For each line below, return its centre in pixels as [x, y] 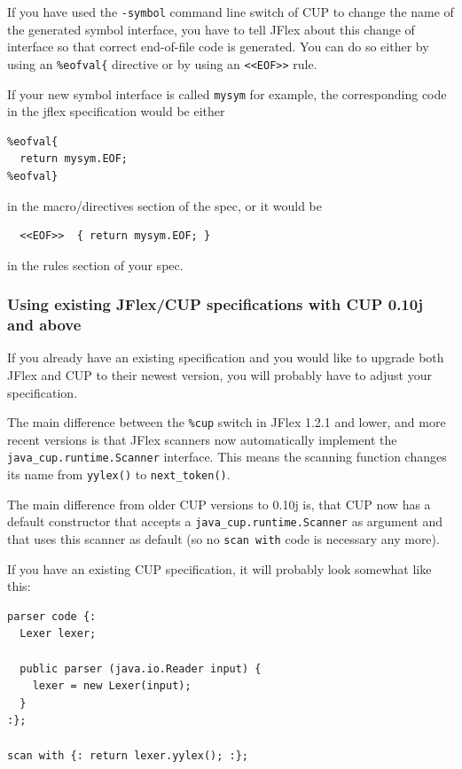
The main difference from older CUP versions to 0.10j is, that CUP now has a [219, 504]
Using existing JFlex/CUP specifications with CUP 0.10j [215, 304]
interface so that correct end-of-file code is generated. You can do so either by [218, 47]
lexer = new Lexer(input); [112, 686]
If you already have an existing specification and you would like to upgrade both [226, 357]
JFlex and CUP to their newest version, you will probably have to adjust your [219, 375]
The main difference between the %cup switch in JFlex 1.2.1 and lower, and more [227, 422]
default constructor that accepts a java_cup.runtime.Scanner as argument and [225, 521]
